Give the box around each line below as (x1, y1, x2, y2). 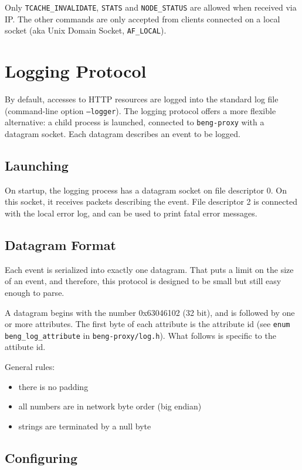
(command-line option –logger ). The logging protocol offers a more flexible (5, 104, 276, 116)
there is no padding (18, 380, 89, 392)
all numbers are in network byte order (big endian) (18, 400, 202, 412)
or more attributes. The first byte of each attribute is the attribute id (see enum (5, 318, 290, 330)
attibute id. (5, 341, 46, 353)
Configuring (5, 448, 78, 466)
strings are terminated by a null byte (18, 419, 151, 432)
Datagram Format (5, 235, 116, 254)
